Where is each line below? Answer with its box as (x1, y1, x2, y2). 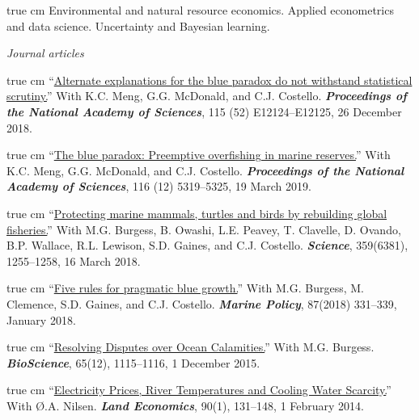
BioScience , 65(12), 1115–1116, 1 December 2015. (6, 354, 260, 371)
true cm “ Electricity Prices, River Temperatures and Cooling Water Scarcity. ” (6, 381, 391, 398)
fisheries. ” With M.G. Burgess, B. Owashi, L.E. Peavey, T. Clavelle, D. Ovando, (6, 220, 401, 237)
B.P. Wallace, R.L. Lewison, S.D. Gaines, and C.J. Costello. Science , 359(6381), (6, 237, 408, 254)
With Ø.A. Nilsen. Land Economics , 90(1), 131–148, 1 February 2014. (6, 397, 365, 414)
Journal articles (6, 44, 84, 61)
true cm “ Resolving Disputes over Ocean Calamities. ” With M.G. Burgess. (6, 338, 375, 355)
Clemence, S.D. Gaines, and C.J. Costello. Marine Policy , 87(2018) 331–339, (6, 295, 397, 312)
